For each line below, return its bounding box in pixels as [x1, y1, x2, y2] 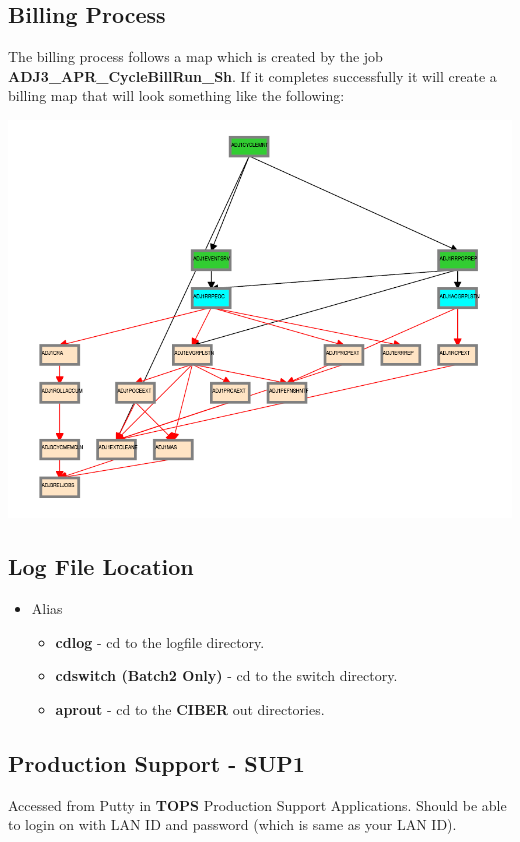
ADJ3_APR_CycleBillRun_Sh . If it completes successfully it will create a [8, 65, 497, 86]
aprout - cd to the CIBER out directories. [55, 698, 325, 719]
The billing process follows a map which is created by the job [8, 46, 383, 67]
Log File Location [8, 551, 194, 582]
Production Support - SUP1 [8, 747, 305, 778]
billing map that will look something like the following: [8, 85, 345, 106]
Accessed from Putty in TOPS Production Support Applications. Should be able [8, 794, 507, 815]
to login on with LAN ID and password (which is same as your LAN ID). [8, 814, 457, 835]
